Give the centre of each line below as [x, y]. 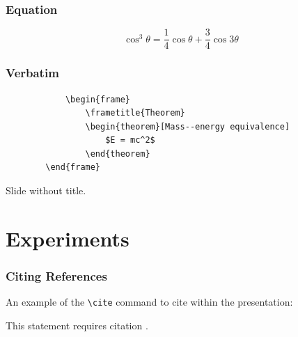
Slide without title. [46, 190]
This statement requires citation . [77, 325]
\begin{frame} [97, 99]
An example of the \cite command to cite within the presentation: [149, 302]
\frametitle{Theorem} [135, 113]
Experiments [68, 238]
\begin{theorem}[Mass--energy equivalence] [188, 126]
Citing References [56, 275]
